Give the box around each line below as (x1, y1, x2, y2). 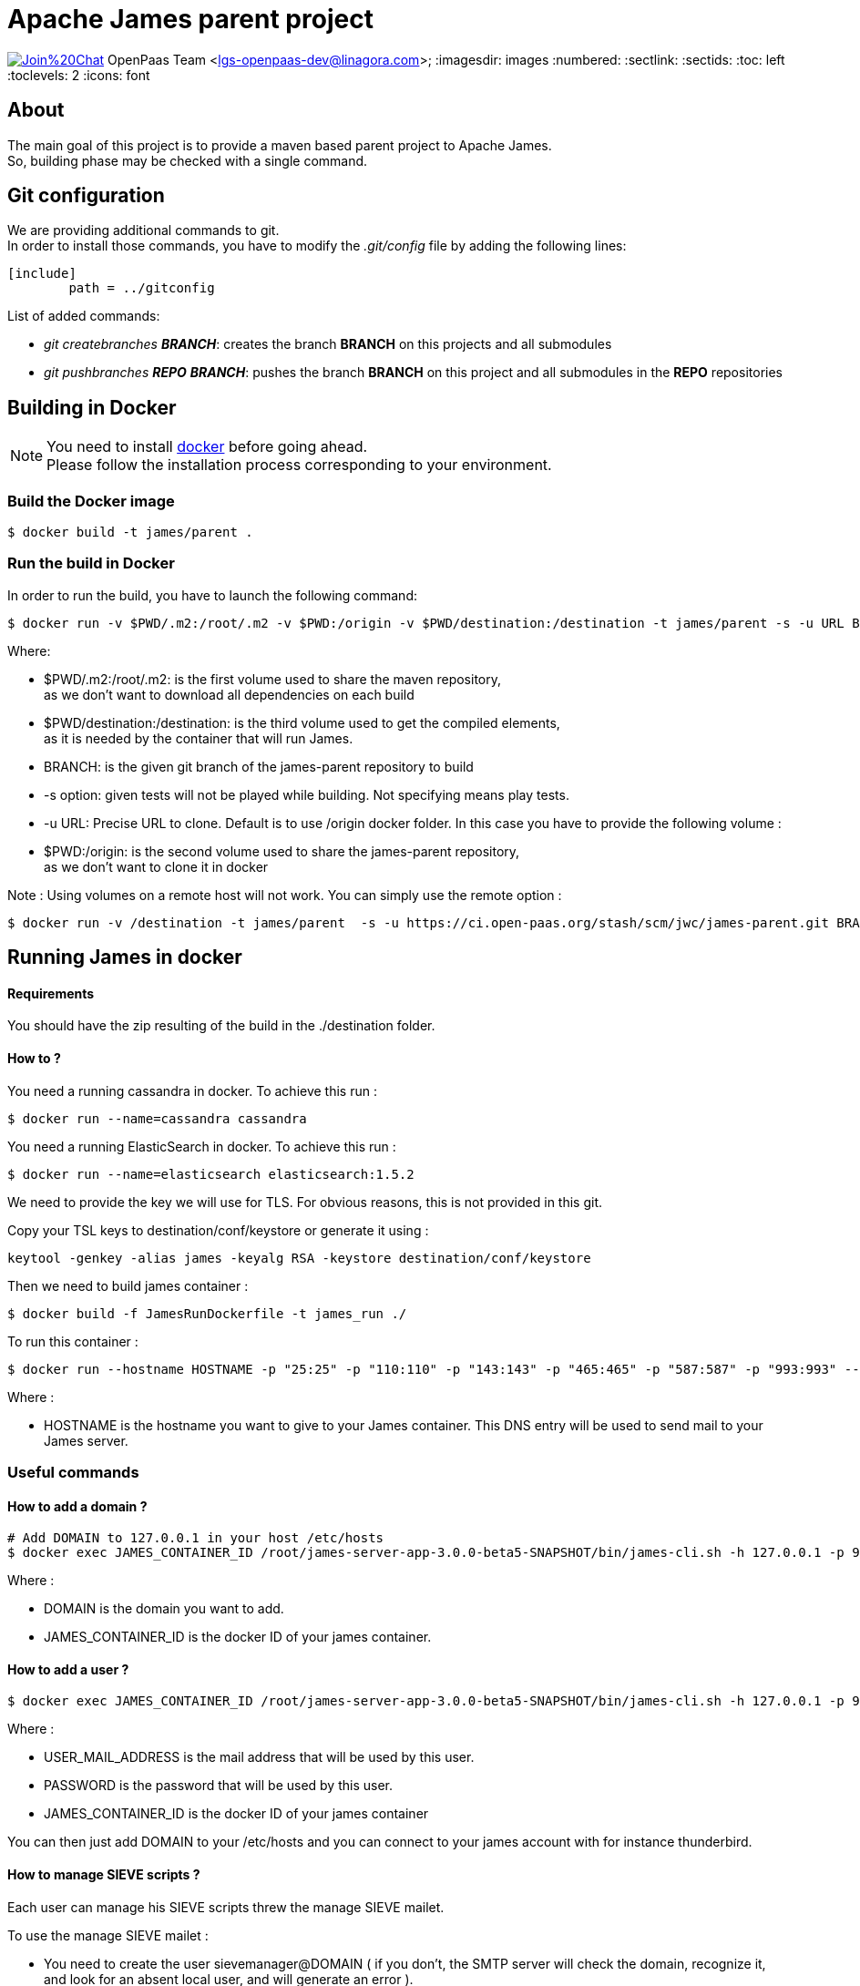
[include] (7, 266, 77, 282)
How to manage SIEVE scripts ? (7, 1867, 200, 1883)
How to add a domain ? (7, 1498, 148, 1514)
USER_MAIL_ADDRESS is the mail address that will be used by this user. (44, 1749, 475, 1766)
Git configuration (7, 184, 165, 208)
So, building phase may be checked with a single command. (7, 152, 368, 169)
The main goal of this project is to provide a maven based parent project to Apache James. (7, 137, 552, 153)
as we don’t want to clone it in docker (44, 858, 269, 875)
